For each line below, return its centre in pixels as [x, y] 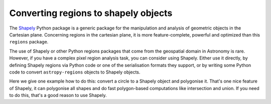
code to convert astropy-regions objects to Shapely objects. [75, 72]
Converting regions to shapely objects [91, 13]
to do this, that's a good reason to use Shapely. [58, 95]
